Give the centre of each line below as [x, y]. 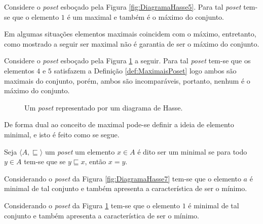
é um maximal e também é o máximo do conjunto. [145, 16]
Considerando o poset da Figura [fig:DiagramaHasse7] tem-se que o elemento [123, 178]
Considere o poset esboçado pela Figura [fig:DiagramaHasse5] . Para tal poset [123, 7]
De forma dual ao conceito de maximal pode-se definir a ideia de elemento [119, 124]
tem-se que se [45, 161]
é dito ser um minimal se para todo [192, 151]
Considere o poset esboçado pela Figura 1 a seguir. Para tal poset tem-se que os [127, 61]
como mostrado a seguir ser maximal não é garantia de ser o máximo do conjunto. [132, 43]
